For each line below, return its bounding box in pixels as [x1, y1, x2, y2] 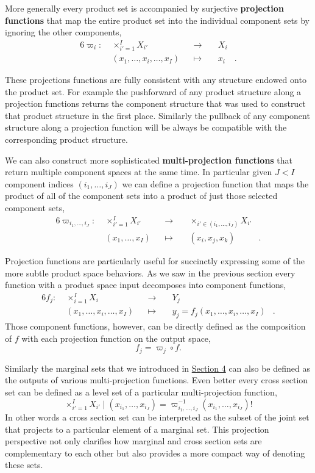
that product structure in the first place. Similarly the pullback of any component [5, 109, 310, 121]
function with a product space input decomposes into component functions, [5, 278, 286, 291]
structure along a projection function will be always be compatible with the [5, 121, 287, 134]
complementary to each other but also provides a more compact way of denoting [5, 446, 305, 459]
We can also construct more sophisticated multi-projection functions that [5, 153, 293, 166]
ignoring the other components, [5, 26, 122, 38]
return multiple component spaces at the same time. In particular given [5, 165, 272, 178]
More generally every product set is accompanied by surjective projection [5, 2, 284, 14]
